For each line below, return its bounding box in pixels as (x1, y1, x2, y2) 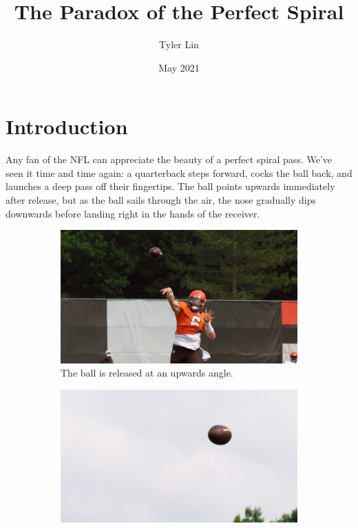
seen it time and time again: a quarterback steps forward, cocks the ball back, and (6, 165, 352, 180)
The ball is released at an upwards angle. (61, 366, 233, 380)
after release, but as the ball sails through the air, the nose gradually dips (6, 193, 317, 207)
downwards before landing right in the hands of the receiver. (6, 206, 260, 220)
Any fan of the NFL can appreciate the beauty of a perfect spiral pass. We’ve (6, 152, 333, 167)
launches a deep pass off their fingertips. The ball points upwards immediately (6, 179, 335, 193)
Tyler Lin (159, 37, 199, 52)
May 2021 (158, 60, 200, 74)
